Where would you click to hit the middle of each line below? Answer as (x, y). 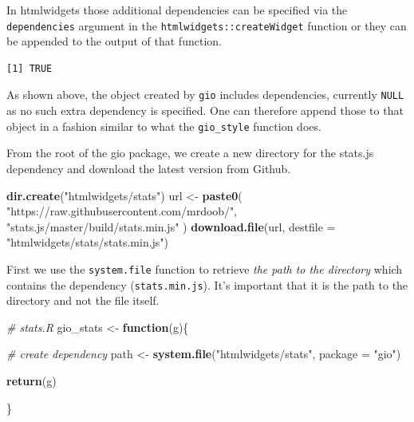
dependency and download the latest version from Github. (149, 168)
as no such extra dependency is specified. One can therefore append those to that (205, 110)
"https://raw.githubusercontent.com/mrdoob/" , (122, 211)
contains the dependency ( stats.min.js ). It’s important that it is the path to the (207, 284)
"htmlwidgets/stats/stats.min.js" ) (88, 242)
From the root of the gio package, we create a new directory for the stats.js (190, 153)
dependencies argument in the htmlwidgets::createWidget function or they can (207, 25)
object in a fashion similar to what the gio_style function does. (164, 126)
